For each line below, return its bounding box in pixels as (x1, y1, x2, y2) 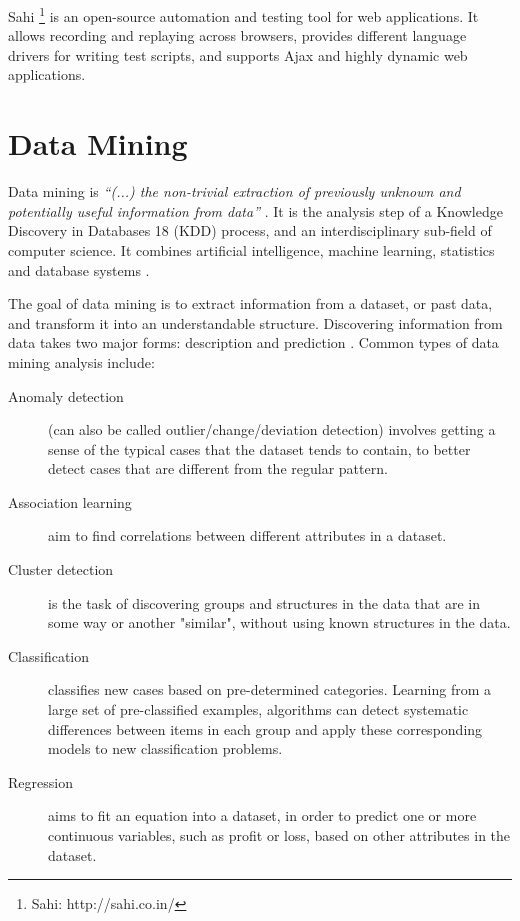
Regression (8, 771, 73, 792)
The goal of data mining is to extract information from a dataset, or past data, (8, 293, 493, 314)
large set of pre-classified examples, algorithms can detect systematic (48, 699, 469, 720)
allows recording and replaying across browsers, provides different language (8, 25, 467, 46)
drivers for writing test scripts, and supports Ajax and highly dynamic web (8, 44, 468, 65)
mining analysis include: (8, 351, 155, 372)
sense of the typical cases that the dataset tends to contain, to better (48, 438, 471, 459)
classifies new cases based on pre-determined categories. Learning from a (48, 679, 492, 700)
